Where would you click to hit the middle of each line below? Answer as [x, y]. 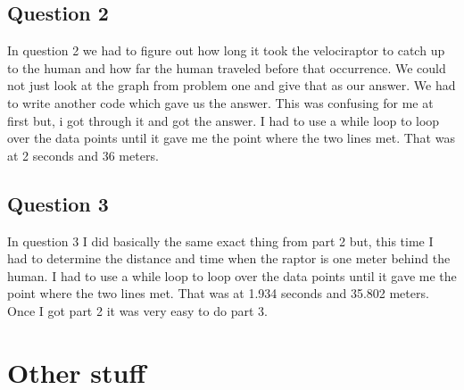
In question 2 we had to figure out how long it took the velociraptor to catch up [226, 50]
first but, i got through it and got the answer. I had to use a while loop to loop [224, 120]
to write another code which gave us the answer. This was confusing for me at [220, 102]
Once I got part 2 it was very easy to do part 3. [137, 310]
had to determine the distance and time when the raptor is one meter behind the [229, 258]
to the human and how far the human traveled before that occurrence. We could [227, 67]
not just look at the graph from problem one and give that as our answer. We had [232, 85]
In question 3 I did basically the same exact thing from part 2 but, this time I [220, 241]
